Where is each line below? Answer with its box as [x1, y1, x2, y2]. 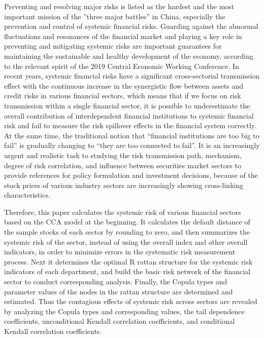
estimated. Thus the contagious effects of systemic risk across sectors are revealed [4, 296, 257, 307]
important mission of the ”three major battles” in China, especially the [4, 11, 225, 21]
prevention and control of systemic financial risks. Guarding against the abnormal [4, 21, 258, 31]
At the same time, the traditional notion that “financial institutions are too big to [4, 130, 259, 140]
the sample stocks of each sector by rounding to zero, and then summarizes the [4, 227, 250, 237]
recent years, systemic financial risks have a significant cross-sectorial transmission [4, 70, 260, 81]
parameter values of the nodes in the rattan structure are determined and [4, 286, 233, 296]
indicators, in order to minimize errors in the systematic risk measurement [4, 246, 236, 257]
